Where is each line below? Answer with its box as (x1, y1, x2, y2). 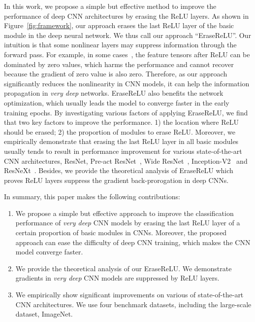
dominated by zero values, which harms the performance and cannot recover (4, 59, 234, 69)
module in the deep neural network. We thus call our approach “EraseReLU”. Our (4, 30, 251, 40)
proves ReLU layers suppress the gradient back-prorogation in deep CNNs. (4, 175, 229, 185)
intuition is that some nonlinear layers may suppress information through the (4, 39, 237, 50)
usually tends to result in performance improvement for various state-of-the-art (4, 145, 242, 156)
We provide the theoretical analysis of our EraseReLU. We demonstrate (15, 263, 232, 273)
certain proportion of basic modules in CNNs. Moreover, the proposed (15, 227, 227, 238)
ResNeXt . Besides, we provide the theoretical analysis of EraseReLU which (4, 165, 233, 176)
